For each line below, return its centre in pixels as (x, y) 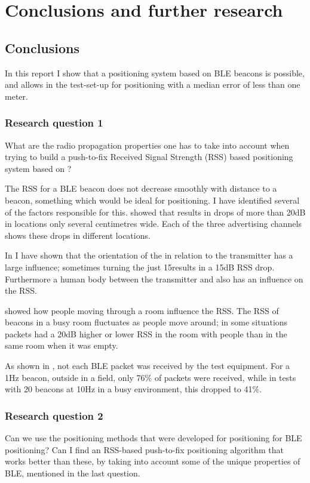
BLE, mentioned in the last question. (73, 473)
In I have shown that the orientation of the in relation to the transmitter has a (149, 255)
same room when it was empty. (62, 345)
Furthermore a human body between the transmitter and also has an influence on (154, 279)
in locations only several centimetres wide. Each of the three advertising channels (153, 224)
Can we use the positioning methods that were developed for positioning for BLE (154, 438)
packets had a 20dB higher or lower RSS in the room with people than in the (146, 333)
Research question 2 (54, 415)
